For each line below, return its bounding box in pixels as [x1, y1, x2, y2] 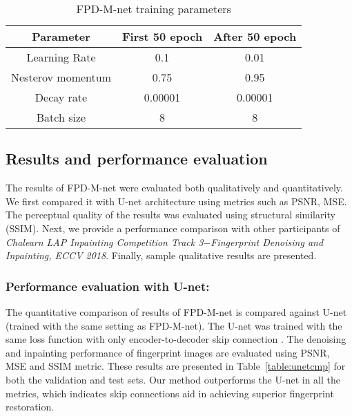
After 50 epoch [213, 28, 297, 44]
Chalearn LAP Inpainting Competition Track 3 [6, 234, 204, 249]
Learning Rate [26, 49, 96, 65]
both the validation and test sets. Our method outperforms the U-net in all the [6, 372, 341, 386]
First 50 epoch [122, 28, 203, 44]
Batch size [36, 109, 86, 125]
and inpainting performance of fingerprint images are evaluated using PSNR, [6, 345, 330, 359]
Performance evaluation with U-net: [6, 277, 210, 294]
